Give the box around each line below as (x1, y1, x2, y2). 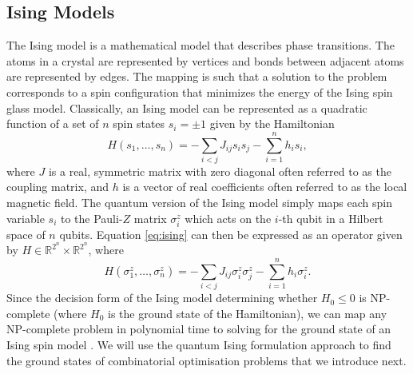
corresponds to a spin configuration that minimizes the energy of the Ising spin (6, 83, 393, 100)
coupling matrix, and (6, 178, 109, 195)
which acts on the (185, 209, 272, 226)
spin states (113, 115, 165, 132)
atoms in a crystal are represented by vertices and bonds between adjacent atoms (6, 52, 404, 69)
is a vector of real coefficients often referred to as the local (122, 178, 407, 195)
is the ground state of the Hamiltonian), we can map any (108, 304, 387, 321)
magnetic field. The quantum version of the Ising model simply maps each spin (6, 194, 393, 211)
